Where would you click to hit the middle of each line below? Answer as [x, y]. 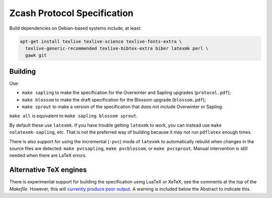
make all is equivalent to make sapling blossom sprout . [74, 116]
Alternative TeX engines [48, 170]
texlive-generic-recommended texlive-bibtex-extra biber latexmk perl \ [117, 48]
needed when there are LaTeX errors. [48, 155]
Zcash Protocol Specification [71, 13]
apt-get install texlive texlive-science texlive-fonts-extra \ [101, 41]
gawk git [36, 56]
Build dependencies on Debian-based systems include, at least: [76, 28]
